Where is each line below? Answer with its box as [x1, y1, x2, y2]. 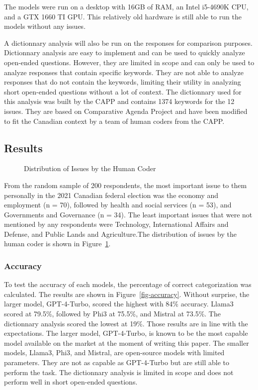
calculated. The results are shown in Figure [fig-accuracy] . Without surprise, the [4, 289, 250, 299]
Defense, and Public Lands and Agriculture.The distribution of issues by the [4, 228, 237, 239]
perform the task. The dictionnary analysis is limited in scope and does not [4, 367, 234, 377]
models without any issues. [4, 21, 86, 31]
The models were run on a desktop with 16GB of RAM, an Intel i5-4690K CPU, [4, 1, 249, 11]
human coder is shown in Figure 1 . [4, 238, 111, 249]
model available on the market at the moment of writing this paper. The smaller [4, 337, 249, 348]
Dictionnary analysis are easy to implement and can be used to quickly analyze [4, 47, 245, 58]
